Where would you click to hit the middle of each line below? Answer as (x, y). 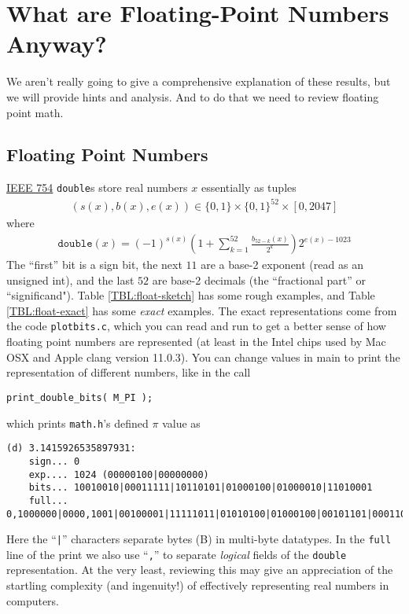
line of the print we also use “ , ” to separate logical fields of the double (177, 554)
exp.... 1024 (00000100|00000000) (119, 474)
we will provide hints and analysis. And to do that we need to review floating (193, 96)
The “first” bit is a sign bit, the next (94, 265)
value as (181, 423)
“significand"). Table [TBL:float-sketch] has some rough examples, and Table (191, 295)
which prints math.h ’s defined (77, 423)
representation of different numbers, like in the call (129, 372)
